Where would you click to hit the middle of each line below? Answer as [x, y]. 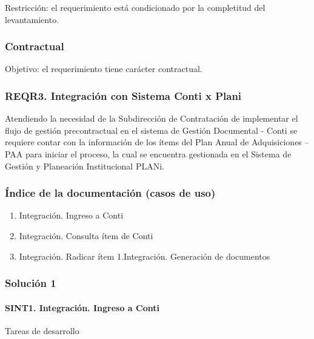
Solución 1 [31, 283]
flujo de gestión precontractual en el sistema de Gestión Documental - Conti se [151, 130]
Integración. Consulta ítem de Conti [86, 235]
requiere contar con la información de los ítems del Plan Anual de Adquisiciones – [157, 142]
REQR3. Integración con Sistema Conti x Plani [123, 95]
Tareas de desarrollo [42, 330]
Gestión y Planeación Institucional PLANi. [85, 166]
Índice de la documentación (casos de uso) [110, 193]
